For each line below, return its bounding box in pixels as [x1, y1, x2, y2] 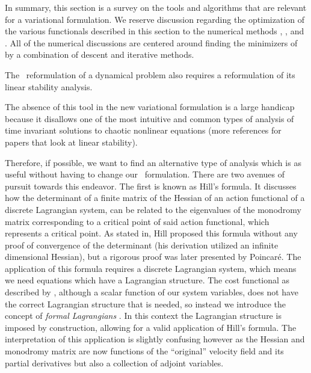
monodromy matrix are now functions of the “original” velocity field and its [5, 345, 284, 357]
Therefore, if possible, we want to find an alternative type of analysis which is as [5, 156, 301, 168]
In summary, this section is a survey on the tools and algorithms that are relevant [5, 1, 307, 13]
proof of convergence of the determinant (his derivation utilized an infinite [5, 238, 279, 251]
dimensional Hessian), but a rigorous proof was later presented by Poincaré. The [5, 250, 301, 263]
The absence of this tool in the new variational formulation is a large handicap [5, 100, 295, 113]
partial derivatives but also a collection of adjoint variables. [5, 356, 224, 369]
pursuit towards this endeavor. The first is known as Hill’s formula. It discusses [5, 179, 297, 192]
